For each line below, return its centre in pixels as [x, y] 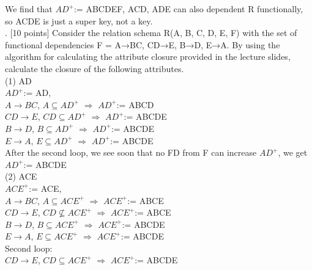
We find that [29, 9]
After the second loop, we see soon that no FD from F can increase [131, 152]
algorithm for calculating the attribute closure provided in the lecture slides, [148, 57]
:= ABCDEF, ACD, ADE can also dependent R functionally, [188, 9]
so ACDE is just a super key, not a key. [79, 20]
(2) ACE [21, 176]
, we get [293, 152]
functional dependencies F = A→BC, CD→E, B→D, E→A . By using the [143, 44]
